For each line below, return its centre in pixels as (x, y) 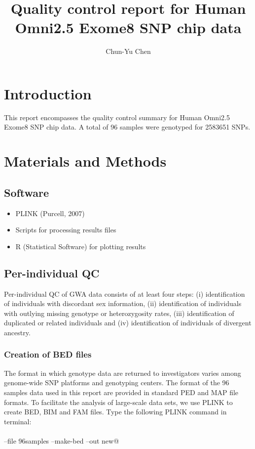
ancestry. (17, 332)
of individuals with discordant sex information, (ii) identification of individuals (123, 303)
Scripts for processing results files (66, 230)
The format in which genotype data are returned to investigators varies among (123, 373)
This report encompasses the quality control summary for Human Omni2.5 (117, 117)
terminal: (18, 421)
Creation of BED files (48, 354)
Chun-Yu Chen (128, 51)
